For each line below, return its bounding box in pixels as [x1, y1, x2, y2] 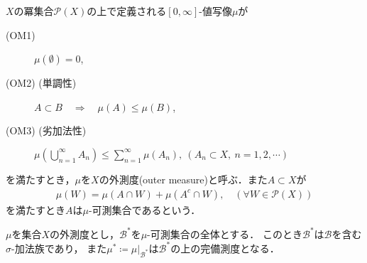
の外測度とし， [50, 226, 120, 241]
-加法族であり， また [11, 240, 107, 255]
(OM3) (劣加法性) [6, 123, 87, 138]
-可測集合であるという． [88, 202, 201, 217]
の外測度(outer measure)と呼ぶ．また [99, 171, 268, 186]
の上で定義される [87, 4, 167, 18]
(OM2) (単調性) [6, 75, 77, 90]
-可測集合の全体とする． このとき [147, 226, 302, 241]
